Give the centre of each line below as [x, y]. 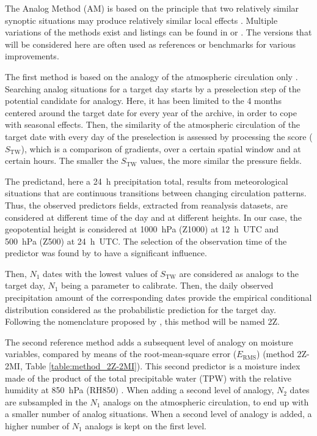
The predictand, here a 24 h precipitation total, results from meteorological [147, 181]
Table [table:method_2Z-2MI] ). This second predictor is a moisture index [163, 366]
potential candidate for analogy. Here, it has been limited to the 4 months [143, 101]
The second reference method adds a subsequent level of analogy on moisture [149, 342]
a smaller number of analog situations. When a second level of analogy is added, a [158, 414]
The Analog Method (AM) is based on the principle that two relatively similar [152, 8]
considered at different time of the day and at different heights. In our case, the [154, 217]
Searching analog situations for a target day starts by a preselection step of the [153, 88]
